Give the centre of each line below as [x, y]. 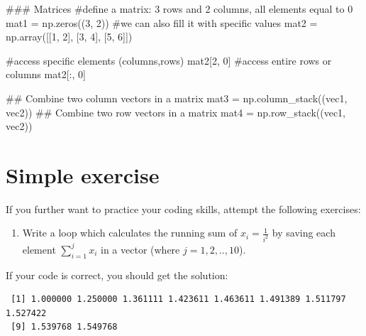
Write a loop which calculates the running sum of [130, 233]
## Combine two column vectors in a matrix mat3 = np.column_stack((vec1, [177, 98]
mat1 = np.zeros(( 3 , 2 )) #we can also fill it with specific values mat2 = [162, 22]
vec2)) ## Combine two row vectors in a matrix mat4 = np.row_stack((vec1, [176, 112]
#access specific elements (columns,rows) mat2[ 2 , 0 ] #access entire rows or [169, 60]
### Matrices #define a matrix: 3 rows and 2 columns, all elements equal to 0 [179, 9]
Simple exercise [83, 174]
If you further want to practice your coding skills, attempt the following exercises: [183, 208]
